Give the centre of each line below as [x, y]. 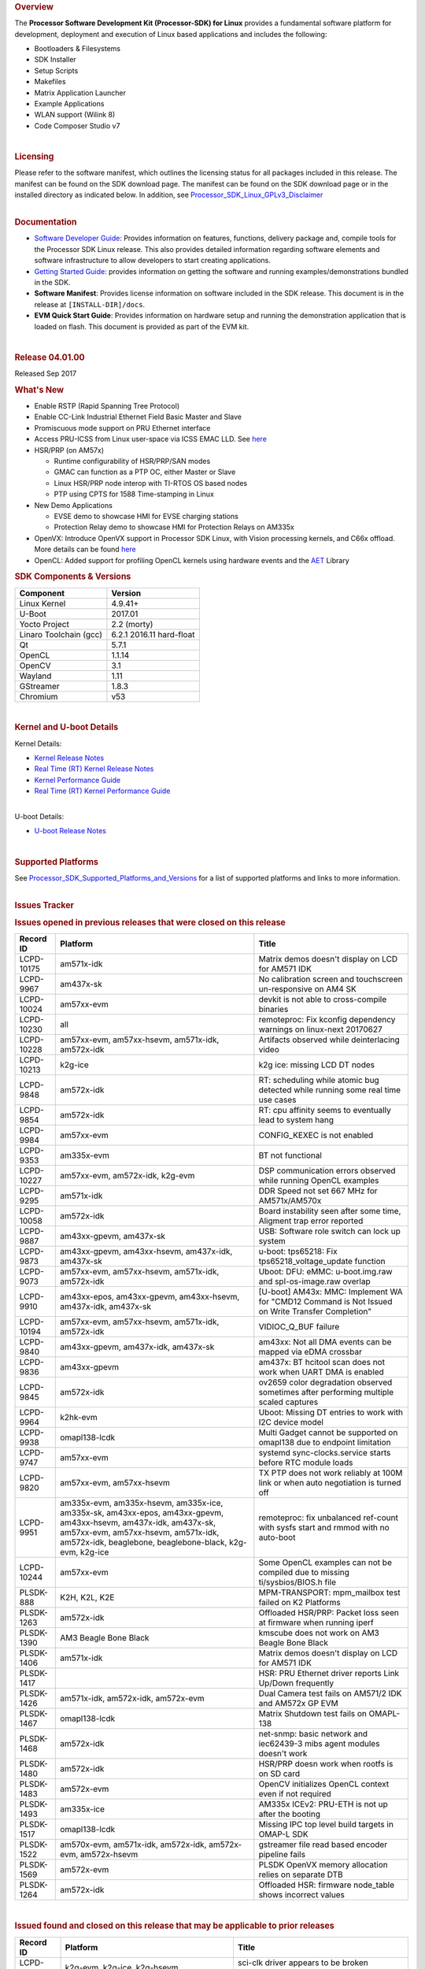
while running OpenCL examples [319, 1181]
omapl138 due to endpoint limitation [325, 1443]
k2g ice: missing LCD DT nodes [317, 1065]
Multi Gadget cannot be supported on [328, 1433]
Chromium [39, 696]
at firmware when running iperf [316, 1622]
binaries [273, 1010]
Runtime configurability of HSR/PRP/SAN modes [132, 461]
